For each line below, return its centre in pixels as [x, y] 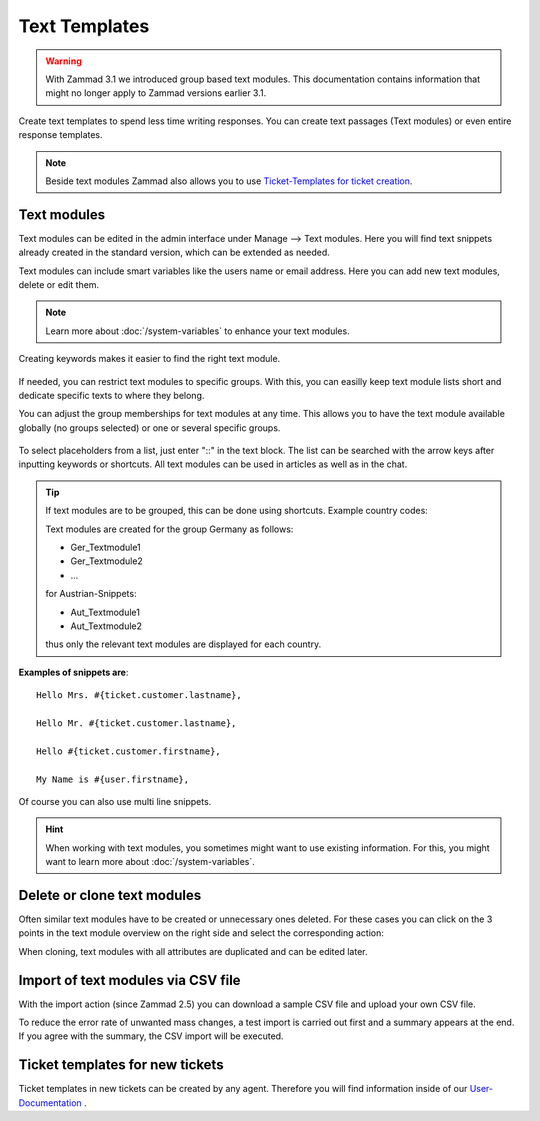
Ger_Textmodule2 [107, 561]
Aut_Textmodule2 [106, 626]
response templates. [61, 135]
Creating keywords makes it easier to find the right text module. [149, 359]
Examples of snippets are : [73, 672]
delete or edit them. [59, 284]
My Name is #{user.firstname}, [113, 779]
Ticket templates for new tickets [121, 1065]
